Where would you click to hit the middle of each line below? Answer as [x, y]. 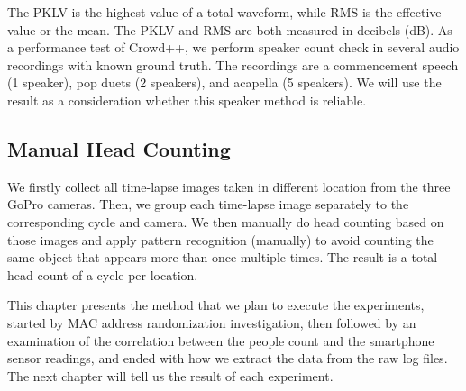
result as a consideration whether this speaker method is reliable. [187, 100]
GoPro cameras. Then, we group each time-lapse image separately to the [208, 204]
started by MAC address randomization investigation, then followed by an [212, 322]
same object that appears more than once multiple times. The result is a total [223, 257]
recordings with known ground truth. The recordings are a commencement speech [233, 64]
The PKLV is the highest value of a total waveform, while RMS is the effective [224, 12]
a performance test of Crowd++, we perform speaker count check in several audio [233, 47]
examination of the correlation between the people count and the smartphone [221, 340]
